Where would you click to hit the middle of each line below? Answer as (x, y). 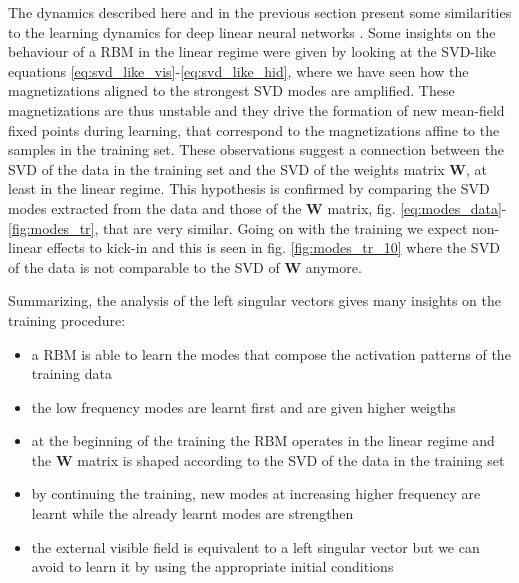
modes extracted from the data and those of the (155, 207)
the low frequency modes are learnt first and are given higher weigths (243, 406)
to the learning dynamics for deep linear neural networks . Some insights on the (252, 31)
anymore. (333, 266)
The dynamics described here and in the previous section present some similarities (260, 12)
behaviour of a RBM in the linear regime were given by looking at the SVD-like (252, 51)
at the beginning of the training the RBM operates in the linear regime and (263, 440)
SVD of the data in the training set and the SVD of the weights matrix (226, 168)
